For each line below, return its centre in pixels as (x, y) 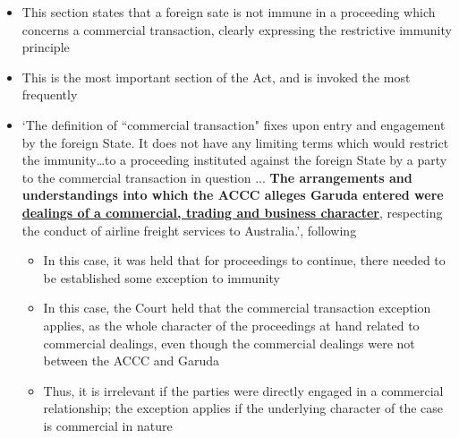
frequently (50, 94)
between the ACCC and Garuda (132, 361)
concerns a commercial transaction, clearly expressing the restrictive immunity (237, 29)
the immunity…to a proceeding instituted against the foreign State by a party (234, 160)
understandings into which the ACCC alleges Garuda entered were (233, 195)
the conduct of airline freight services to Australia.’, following (189, 230)
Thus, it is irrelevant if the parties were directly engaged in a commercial (243, 390)
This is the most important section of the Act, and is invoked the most (216, 77)
